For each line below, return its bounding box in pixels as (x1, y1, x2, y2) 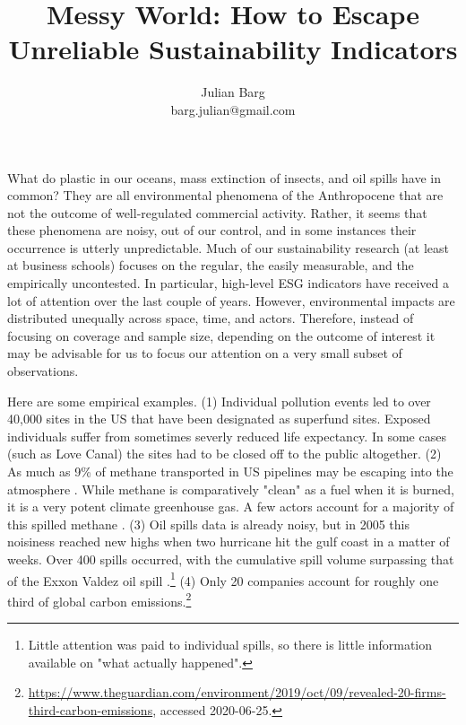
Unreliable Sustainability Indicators (8, 31, 458, 67)
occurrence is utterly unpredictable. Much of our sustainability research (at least (7, 238, 450, 257)
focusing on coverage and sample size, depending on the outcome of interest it (7, 326, 436, 345)
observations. (7, 362, 79, 380)
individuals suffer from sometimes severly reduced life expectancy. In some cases (7, 426, 446, 445)
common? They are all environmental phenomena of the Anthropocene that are (7, 186, 444, 205)
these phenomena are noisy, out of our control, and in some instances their (7, 221, 417, 240)
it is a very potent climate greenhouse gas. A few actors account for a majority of (7, 497, 454, 516)
